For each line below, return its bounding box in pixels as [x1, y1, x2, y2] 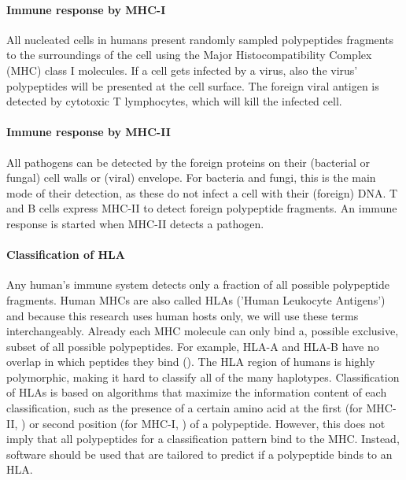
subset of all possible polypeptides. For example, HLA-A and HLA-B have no [6, 338, 379, 354]
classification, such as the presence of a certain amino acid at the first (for [6, 400, 363, 416]
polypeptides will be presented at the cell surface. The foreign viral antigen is [6, 77, 379, 94]
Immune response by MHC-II [6, 124, 171, 140]
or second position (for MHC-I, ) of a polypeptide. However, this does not [29, 415, 386, 431]
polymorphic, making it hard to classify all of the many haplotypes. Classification [6, 368, 400, 385]
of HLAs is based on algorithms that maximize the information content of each [6, 384, 387, 401]
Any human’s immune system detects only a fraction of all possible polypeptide [6, 276, 390, 293]
